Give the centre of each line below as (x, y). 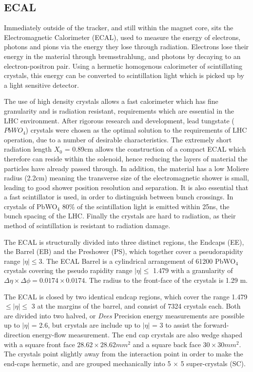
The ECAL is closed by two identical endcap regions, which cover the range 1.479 (126, 296)
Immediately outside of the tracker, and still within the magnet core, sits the (119, 28)
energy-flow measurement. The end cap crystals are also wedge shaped (137, 335)
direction (17, 335)
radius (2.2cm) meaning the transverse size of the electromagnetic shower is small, (126, 178)
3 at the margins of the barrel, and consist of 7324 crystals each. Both (136, 306)
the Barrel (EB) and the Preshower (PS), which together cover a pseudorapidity (124, 251)
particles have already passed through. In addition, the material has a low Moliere (126, 168)
